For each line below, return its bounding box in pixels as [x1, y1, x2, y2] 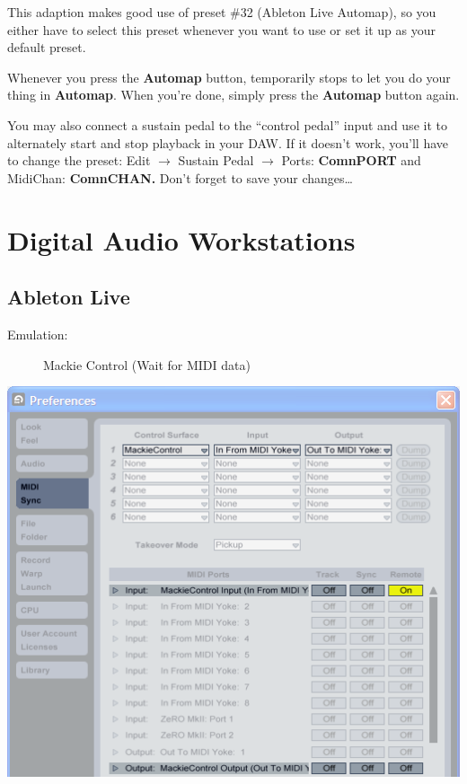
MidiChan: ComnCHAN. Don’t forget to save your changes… [7, 168, 353, 187]
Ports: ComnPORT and [281, 151, 421, 170]
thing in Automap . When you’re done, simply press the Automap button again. [7, 85, 460, 104]
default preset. [7, 38, 86, 57]
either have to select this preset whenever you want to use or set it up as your [7, 20, 436, 39]
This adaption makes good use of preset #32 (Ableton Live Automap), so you [7, 3, 436, 21]
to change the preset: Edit [7, 151, 151, 170]
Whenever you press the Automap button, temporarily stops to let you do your [7, 67, 451, 86]
